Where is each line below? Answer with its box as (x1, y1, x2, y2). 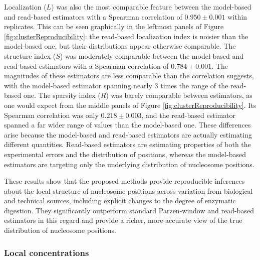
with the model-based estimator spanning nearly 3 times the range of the (4, 80, 228, 90)
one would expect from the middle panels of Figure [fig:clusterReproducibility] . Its (4, 99, 256, 110)
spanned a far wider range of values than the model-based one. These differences (4, 119, 251, 130)
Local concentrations (4, 246, 89, 258)
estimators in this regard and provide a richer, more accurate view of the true (4, 215, 242, 225)
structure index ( (4, 50, 56, 61)
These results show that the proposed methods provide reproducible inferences (4, 176, 245, 186)
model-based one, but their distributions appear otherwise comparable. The (4, 41, 236, 51)
